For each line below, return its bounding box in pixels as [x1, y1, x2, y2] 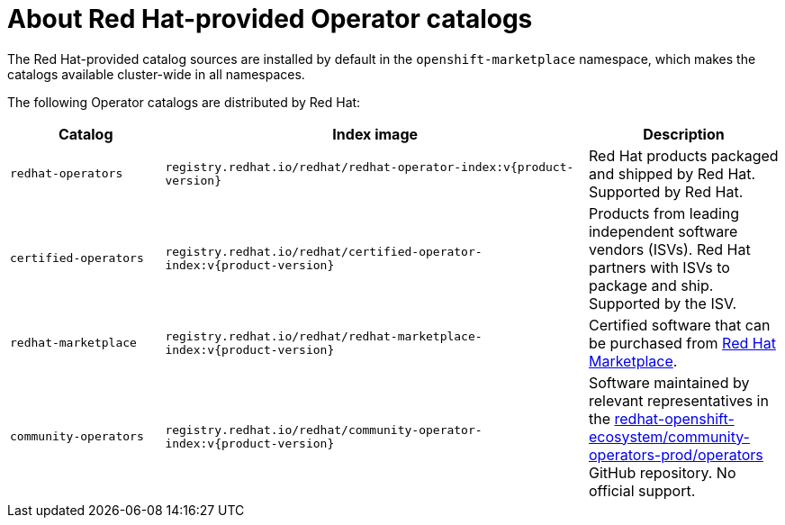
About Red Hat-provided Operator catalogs [7, 4, 533, 34]
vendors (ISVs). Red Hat [588, 240, 751, 258]
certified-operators [10, 251, 144, 266]
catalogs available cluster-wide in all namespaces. [7, 66, 305, 82]
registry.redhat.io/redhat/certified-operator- [165, 244, 483, 258]
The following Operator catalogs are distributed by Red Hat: [7, 94, 361, 110]
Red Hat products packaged [588, 146, 779, 165]
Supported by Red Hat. [588, 182, 744, 201]
